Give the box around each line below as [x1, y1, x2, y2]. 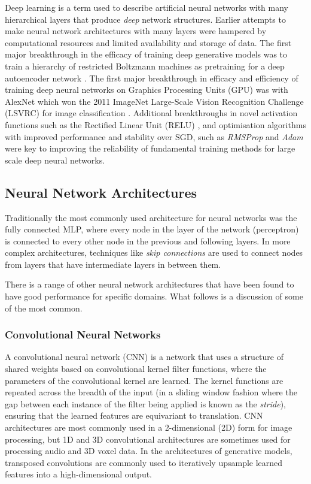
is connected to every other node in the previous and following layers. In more [5, 234, 291, 247]
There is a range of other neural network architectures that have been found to [5, 278, 294, 291]
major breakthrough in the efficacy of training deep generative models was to [5, 48, 288, 60]
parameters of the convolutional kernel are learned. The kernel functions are [5, 374, 283, 386]
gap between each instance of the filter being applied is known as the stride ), [5, 397, 286, 410]
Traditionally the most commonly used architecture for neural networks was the [5, 211, 297, 223]
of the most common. [5, 301, 83, 314]
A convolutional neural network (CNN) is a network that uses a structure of [5, 350, 283, 363]
